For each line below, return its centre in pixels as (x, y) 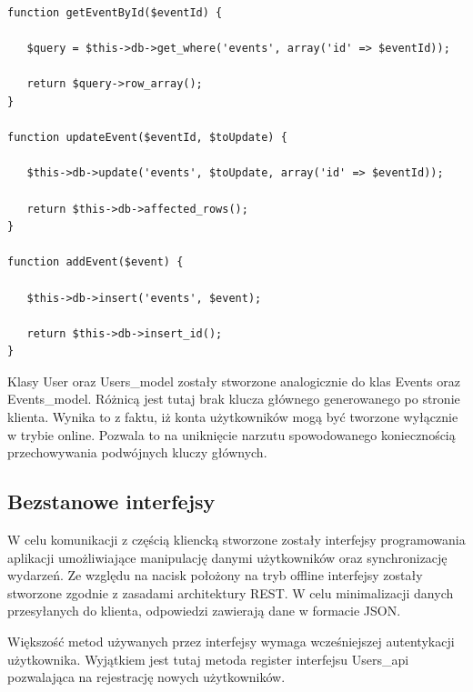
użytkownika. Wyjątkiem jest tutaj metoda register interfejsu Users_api (208, 659)
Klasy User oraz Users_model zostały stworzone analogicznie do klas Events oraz (234, 381)
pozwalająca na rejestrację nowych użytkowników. (146, 677)
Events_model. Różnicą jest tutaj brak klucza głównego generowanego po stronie (234, 399)
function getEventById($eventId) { (115, 13)
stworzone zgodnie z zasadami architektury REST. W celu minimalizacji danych (231, 592)
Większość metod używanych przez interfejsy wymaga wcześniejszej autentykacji (231, 642)
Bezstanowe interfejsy (111, 501)
